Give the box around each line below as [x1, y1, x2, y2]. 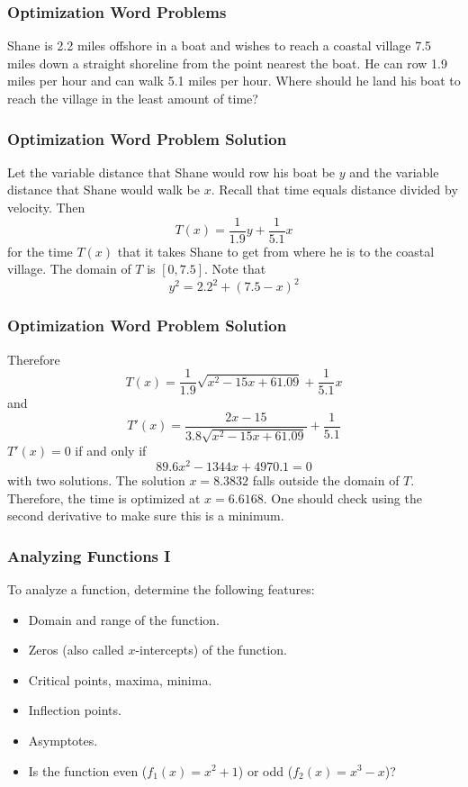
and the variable [349, 162, 439, 181]
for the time [7, 241, 73, 260]
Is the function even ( [28, 761, 148, 780]
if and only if [75, 441, 147, 460]
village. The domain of [7, 259, 131, 278]
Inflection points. [28, 701, 121, 719]
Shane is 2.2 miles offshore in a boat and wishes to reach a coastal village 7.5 [7, 36, 432, 55]
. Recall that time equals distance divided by [211, 180, 458, 199]
